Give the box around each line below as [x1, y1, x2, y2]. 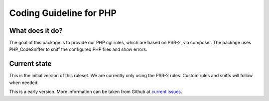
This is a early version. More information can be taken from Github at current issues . [9, 89, 182, 95]
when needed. [9, 80, 39, 86]
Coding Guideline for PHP [9, 7, 117, 18]
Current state [9, 60, 52, 68]
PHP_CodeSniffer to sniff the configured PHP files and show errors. [9, 46, 147, 52]
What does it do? [9, 26, 63, 35]
